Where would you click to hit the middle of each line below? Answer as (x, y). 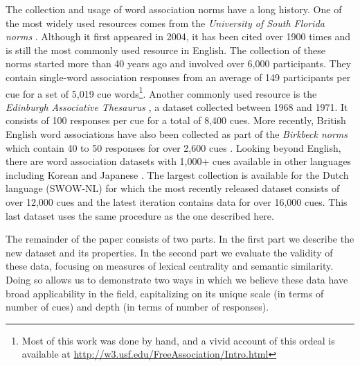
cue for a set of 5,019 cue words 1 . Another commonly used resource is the (161, 92)
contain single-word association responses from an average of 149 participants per (178, 77)
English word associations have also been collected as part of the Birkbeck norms (177, 134)
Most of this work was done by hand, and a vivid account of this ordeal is (178, 340)
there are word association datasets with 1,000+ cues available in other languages (179, 161)
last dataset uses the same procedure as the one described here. (140, 215)
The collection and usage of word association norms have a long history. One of (174, 9)
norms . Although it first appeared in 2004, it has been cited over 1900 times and (178, 36)
